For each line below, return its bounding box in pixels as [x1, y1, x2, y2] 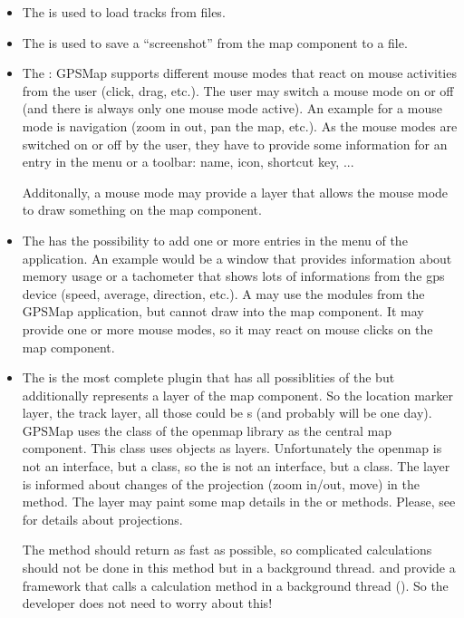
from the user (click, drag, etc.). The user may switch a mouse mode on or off [22, 81, 454, 100]
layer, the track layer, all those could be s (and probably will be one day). [22, 403, 432, 422]
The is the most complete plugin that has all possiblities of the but [22, 368, 395, 387]
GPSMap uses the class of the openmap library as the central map [22, 420, 391, 439]
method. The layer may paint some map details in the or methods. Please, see [22, 492, 456, 511]
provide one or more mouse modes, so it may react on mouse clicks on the [22, 319, 433, 338]
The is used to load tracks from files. [22, 3, 226, 21]
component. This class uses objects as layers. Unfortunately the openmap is [22, 439, 442, 458]
